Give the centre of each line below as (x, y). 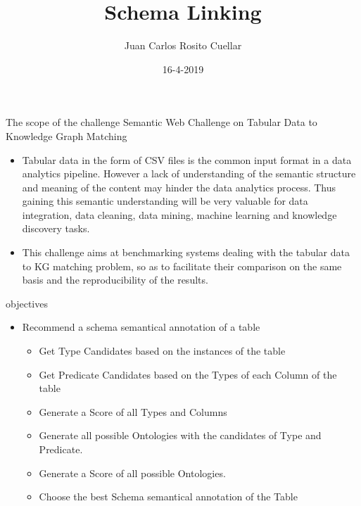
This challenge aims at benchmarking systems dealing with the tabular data (186, 252)
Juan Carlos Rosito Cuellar (183, 45)
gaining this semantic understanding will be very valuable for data (165, 201)
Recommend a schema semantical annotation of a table (141, 327)
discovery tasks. (56, 228)
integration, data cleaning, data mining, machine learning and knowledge (179, 214)
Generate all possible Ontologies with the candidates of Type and (180, 435)
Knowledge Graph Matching (66, 135)
